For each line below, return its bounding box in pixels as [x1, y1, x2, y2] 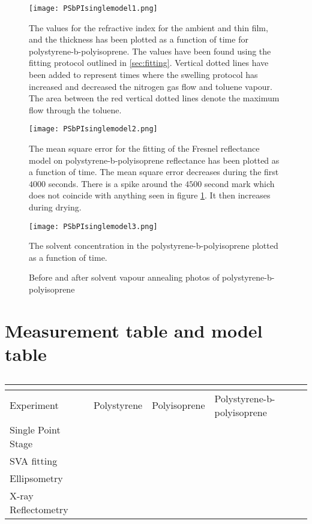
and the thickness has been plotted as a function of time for [29, 33, 248, 46]
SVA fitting [10, 453, 58, 468]
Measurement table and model [5, 318, 263, 342]
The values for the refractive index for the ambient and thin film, [29, 21, 268, 34]
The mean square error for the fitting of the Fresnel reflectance [29, 142, 260, 155]
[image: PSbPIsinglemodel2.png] [29, 125, 158, 134]
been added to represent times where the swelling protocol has [29, 68, 258, 81]
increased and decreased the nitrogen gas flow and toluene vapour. [29, 80, 272, 92]
